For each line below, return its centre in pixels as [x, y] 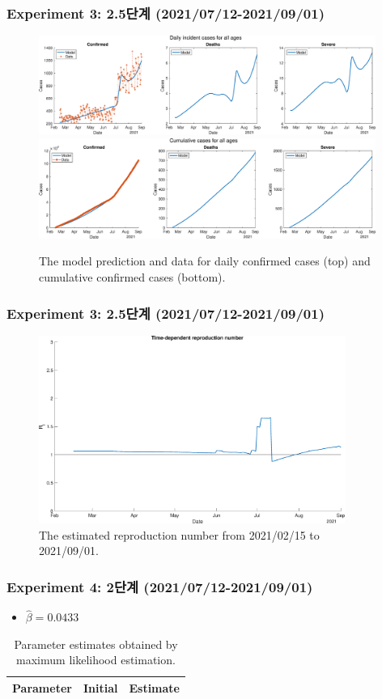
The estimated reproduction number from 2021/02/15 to [179, 534]
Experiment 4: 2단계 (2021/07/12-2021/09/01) [160, 586]
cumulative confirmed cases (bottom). [132, 277]
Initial [100, 687]
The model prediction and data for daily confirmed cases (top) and [205, 261]
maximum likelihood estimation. [96, 660]
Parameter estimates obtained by [96, 644]
